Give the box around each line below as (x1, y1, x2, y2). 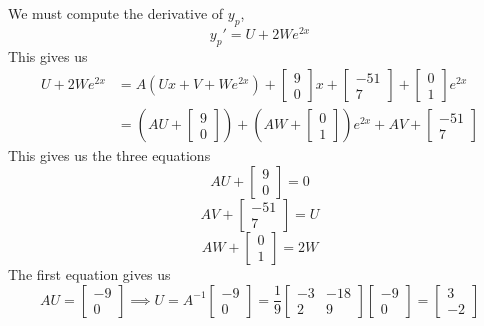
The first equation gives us (8, 263, 171, 284)
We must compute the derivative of (8, 3, 224, 23)
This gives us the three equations (8, 145, 211, 166)
